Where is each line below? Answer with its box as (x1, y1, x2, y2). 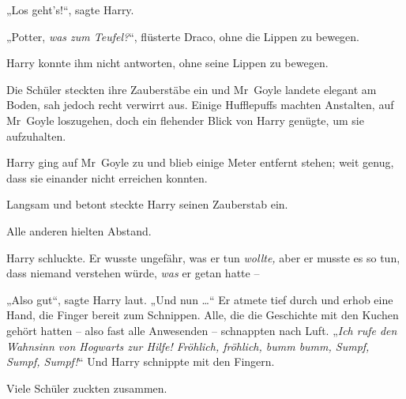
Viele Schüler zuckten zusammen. (6, 379, 167, 396)
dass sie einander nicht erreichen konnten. (6, 169, 208, 186)
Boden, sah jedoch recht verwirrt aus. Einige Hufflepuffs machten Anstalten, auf (6, 96, 394, 113)
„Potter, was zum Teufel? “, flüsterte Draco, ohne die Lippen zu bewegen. (6, 28, 360, 44)
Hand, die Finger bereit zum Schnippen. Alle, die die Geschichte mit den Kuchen (6, 307, 399, 323)
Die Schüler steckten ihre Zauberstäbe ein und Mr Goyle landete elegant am (6, 81, 377, 97)
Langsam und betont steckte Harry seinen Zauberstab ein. (6, 196, 288, 213)
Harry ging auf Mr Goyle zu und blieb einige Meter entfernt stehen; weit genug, (6, 154, 394, 171)
